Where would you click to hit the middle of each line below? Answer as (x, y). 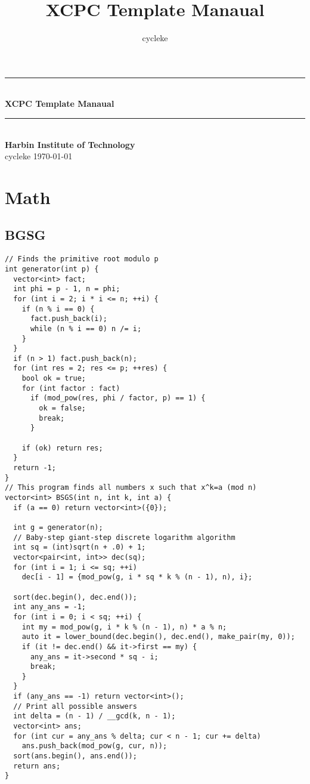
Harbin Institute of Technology (70, 144)
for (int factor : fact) (71, 388)
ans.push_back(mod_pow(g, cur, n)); (94, 746)
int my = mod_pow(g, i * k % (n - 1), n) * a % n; (124, 627)
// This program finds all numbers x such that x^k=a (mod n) (131, 488)
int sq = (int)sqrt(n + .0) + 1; (80, 547)
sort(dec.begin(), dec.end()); (75, 597)
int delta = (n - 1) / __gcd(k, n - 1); (94, 716)
